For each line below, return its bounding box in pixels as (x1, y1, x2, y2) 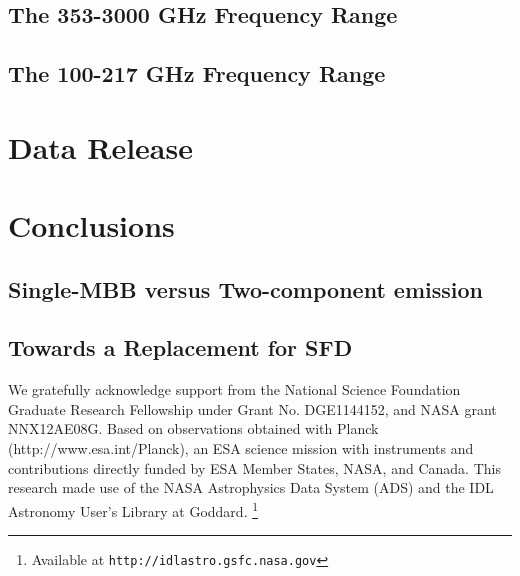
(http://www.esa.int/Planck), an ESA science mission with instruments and (8, 438, 474, 459)
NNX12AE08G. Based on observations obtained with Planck (8, 418, 379, 439)
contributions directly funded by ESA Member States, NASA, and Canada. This (8, 457, 501, 478)
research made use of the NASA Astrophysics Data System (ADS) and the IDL (8, 477, 494, 498)
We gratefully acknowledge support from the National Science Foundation (8, 379, 461, 400)
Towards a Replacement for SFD (8, 332, 353, 363)
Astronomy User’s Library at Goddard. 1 (8, 497, 259, 521)
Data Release (8, 126, 193, 167)
